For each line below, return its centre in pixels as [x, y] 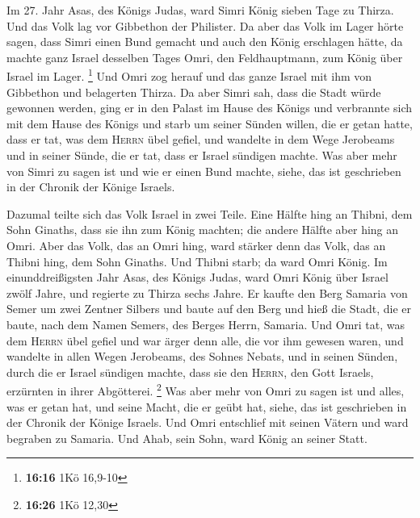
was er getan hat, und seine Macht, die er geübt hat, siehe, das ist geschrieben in [207, 406]
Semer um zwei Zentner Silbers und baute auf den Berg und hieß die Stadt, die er [209, 309]
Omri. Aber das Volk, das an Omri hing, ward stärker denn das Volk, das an [196, 245]
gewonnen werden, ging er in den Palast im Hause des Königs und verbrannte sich [209, 108]
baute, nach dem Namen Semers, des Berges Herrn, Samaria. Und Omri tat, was [206, 324]
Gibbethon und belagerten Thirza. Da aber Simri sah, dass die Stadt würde [194, 92]
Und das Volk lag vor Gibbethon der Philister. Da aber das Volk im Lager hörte [205, 25]
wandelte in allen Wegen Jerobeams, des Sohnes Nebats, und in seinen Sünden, [202, 356]
